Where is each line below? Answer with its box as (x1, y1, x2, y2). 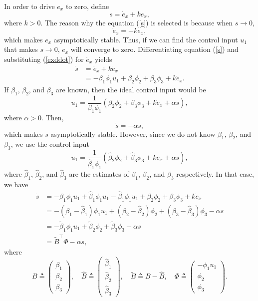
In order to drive (4, 1, 55, 11)
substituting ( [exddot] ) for (4, 53, 84, 64)
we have (4, 179, 28, 190)
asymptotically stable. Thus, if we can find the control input (53, 34, 238, 44)
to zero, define (65, 1, 109, 11)
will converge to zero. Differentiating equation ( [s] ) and (70, 44, 239, 54)
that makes (4, 44, 38, 54)
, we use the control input (10, 139, 89, 149)
